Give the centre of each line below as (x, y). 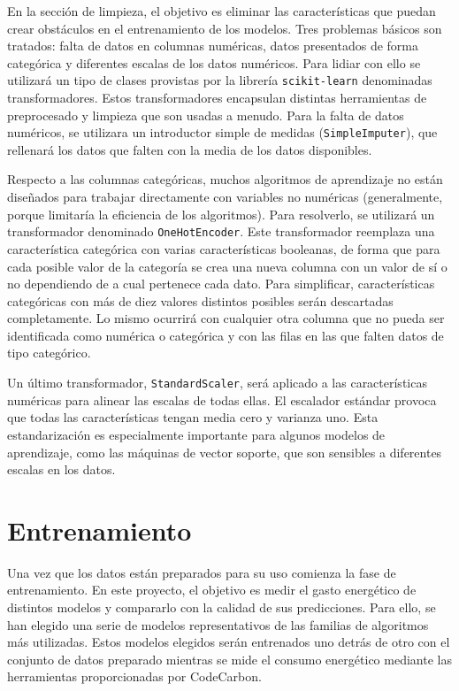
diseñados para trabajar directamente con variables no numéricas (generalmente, (225, 197)
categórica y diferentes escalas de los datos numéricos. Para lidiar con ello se (214, 62)
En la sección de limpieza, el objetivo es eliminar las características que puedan (222, 11)
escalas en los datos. (61, 469)
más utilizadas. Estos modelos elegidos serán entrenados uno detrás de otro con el (229, 642)
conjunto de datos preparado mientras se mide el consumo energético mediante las (229, 659)
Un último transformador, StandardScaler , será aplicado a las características (217, 383)
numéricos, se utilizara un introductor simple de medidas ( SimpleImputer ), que (222, 132)
